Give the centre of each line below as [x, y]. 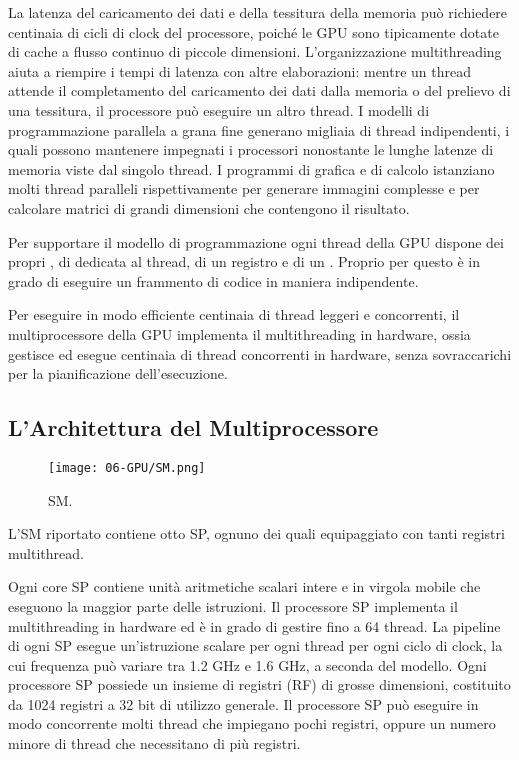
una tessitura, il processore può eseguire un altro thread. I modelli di [219, 109]
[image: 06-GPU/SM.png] [127, 467]
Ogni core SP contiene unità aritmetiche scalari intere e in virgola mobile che [244, 586]
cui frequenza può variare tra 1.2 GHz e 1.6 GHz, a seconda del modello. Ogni [247, 664]
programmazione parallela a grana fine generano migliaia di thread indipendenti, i [259, 129]
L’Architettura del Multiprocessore [193, 427]
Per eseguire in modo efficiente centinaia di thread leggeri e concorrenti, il [234, 314]
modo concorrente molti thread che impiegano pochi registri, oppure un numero [252, 723]
